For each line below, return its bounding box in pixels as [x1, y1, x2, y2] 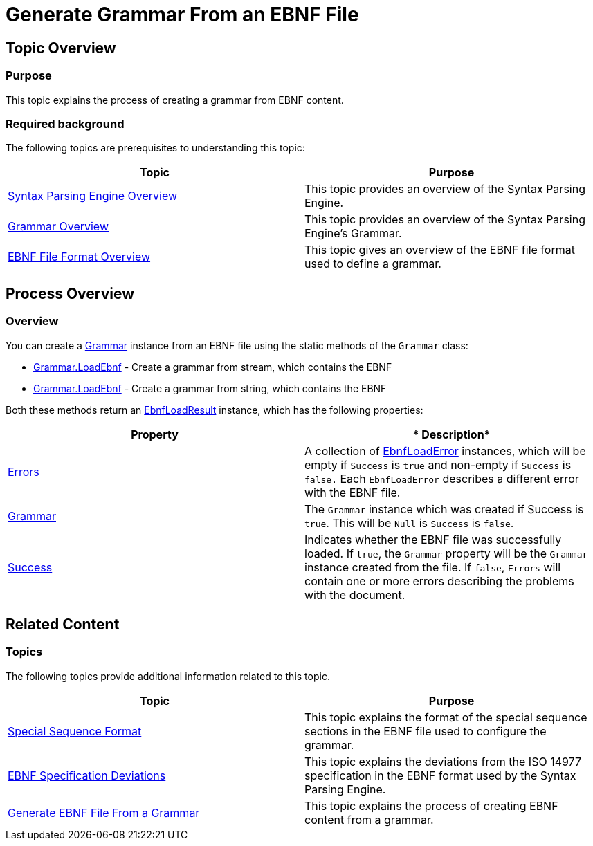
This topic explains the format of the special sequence [304, 710, 587, 724]
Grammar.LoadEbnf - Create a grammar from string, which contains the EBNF [33, 382, 387, 394]
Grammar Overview [8, 219, 109, 234]
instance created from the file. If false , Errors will [304, 560, 561, 574]
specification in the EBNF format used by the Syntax [304, 768, 576, 782]
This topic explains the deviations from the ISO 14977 [304, 754, 581, 769]
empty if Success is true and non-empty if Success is [304, 457, 572, 472]
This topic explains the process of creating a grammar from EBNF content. [6, 93, 344, 106]
